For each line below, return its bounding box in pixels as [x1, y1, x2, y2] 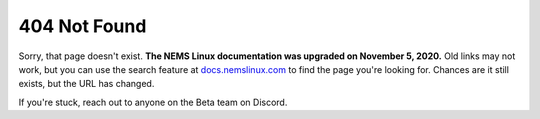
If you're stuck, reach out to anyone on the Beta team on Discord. [18, 96, 288, 108]
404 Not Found [18, 15, 147, 37]
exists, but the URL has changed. [18, 78, 155, 90]
